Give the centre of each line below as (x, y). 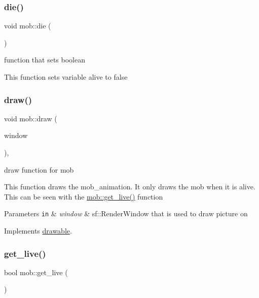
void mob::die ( (28, 26)
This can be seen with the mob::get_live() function (84, 196)
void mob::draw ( (31, 118)
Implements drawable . (38, 231)
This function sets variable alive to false (66, 77)
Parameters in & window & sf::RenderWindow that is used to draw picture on (126, 213)
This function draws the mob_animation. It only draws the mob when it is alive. (130, 187)
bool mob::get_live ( (36, 272)
